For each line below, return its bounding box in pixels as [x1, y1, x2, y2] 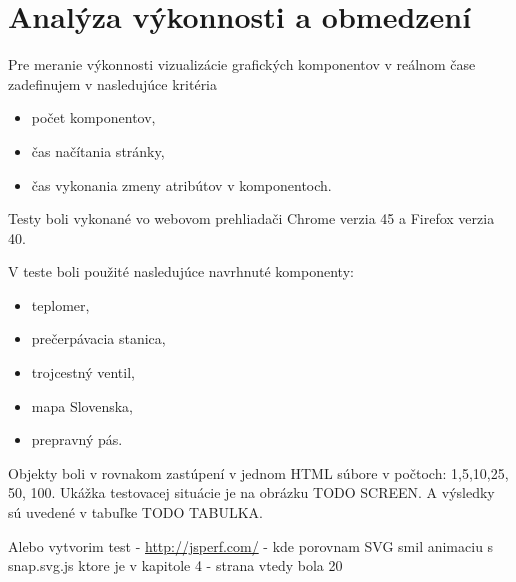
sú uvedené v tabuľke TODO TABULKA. [8, 502, 263, 523]
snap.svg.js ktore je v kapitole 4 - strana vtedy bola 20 [8, 555, 343, 576]
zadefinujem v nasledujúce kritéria [8, 73, 218, 94]
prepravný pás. [31, 429, 123, 450]
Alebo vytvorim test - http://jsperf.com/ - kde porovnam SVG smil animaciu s [8, 535, 494, 556]
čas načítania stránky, [31, 140, 165, 161]
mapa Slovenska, [31, 395, 133, 416]
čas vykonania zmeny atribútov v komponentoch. [31, 174, 332, 195]
